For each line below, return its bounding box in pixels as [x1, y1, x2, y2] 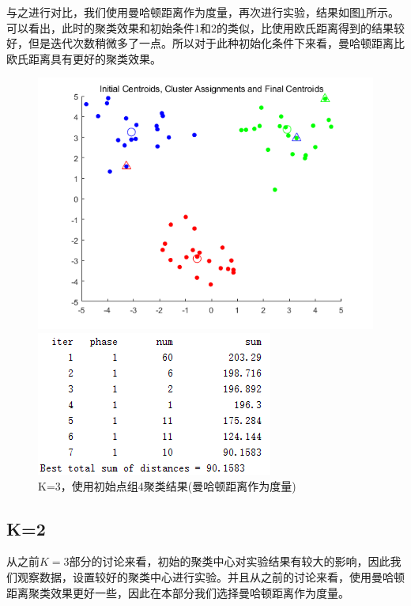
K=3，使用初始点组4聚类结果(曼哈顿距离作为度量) [38, 477, 296, 494]
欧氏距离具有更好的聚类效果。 [6, 50, 161, 66]
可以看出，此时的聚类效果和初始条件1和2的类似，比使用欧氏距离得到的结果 [6, 19, 394, 36]
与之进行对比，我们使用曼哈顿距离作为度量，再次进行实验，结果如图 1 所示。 [6, 4, 399, 20]
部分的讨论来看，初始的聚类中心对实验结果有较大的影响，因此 [69, 553, 390, 570]
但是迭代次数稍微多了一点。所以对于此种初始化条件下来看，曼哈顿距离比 [28, 35, 405, 51]
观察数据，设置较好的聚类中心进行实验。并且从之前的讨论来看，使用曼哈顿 [17, 568, 405, 585]
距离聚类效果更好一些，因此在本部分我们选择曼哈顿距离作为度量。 [6, 584, 349, 600]
